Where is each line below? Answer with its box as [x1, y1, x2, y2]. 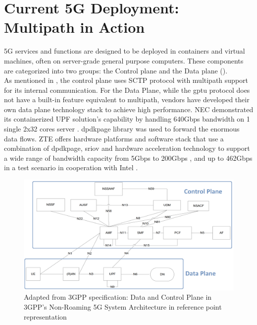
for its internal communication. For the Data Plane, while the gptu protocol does [4, 84, 250, 95]
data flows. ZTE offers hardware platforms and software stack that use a [4, 133, 224, 143]
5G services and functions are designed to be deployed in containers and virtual [4, 46, 245, 56]
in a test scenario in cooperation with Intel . [4, 162, 138, 173]
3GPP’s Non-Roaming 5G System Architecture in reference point [24, 301, 222, 312]
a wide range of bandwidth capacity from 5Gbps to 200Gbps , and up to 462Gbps [4, 152, 253, 163]
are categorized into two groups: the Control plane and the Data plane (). [4, 65, 228, 75]
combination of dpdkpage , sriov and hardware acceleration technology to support [4, 143, 250, 153]
